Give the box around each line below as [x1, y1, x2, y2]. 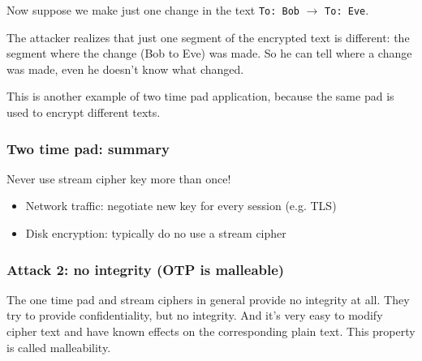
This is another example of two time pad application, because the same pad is [6, 88, 394, 105]
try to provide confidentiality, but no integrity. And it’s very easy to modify [6, 307, 383, 324]
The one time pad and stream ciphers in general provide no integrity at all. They [6, 290, 410, 307]
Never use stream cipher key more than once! [6, 170, 231, 187]
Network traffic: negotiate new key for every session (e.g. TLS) [25, 197, 337, 214]
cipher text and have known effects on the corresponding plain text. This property [6, 323, 416, 340]
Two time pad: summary [6, 138, 170, 158]
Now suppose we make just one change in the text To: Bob [6, 2, 300, 18]
